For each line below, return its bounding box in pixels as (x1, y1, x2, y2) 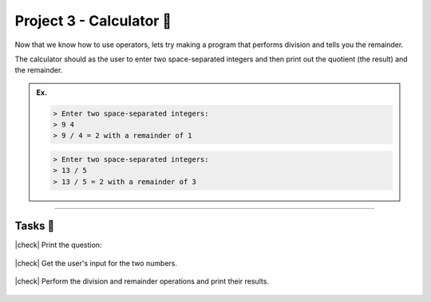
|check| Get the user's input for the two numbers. (14, 258, 178, 268)
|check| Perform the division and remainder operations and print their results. (14, 277, 269, 286)
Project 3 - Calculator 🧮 (14, 12, 172, 29)
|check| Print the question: (14, 240, 102, 250)
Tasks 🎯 (14, 219, 55, 233)
